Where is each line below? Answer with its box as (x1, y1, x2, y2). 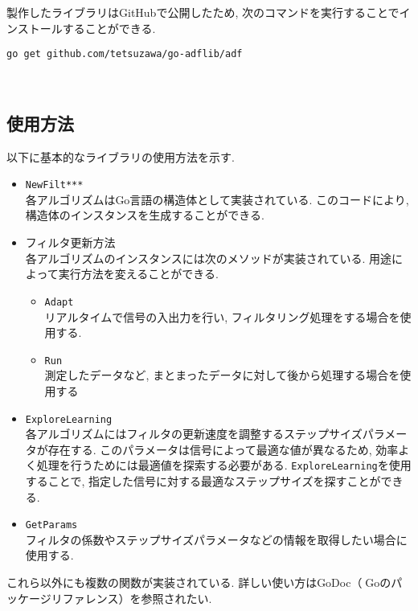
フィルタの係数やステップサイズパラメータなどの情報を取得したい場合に (25, 531, 408, 547)
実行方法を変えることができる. (58, 265, 219, 282)
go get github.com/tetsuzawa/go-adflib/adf (6, 48, 243, 60)
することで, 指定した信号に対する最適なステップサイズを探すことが (25, 473, 381, 490)
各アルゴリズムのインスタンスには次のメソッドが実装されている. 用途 (25, 249, 391, 266)
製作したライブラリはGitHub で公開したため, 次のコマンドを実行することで (6, 4, 400, 20)
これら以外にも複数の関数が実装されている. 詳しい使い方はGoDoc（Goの (6, 574, 391, 591)
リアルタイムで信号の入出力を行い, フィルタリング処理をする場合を (44, 308, 400, 325)
